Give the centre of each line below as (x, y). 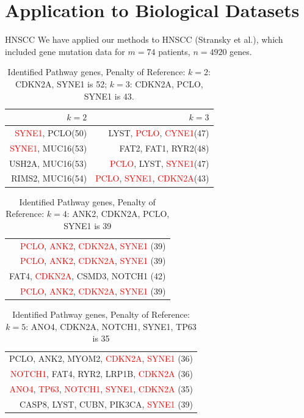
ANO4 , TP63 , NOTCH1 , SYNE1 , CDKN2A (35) (101, 388)
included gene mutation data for (65, 51)
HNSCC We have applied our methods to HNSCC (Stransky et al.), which (144, 39)
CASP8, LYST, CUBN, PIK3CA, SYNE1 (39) (106, 404)
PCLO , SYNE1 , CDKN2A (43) (152, 178)
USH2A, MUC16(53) (48, 163)
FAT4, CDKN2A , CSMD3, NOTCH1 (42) (88, 276)
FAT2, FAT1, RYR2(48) (164, 148)
